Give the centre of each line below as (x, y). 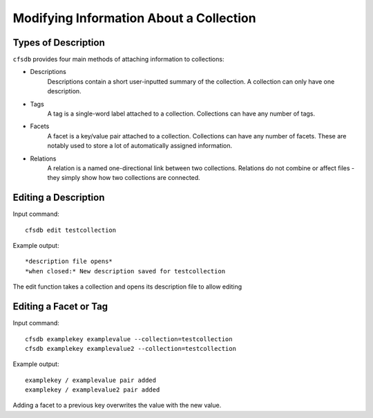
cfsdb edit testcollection (71, 230)
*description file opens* (69, 262)
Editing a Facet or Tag (60, 307)
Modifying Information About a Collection (134, 18)
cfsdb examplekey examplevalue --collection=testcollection (129, 339)
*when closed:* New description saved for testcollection (125, 271)
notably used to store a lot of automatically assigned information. (140, 146)
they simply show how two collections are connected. (124, 178)
